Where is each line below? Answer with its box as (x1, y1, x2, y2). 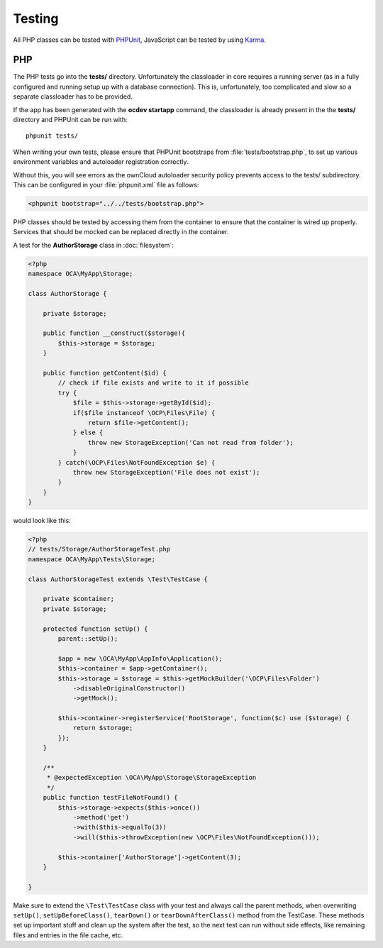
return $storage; (72, 724, 133, 732)
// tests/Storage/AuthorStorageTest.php (28, 545, 170, 553)
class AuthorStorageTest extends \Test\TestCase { (28, 575, 209, 583)
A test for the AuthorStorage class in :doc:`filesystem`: (13, 241, 174, 249)
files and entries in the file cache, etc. (13, 930, 123, 939)
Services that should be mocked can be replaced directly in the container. (13, 228, 229, 236)
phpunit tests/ (26, 132, 79, 140)
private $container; (43, 595, 115, 603)
